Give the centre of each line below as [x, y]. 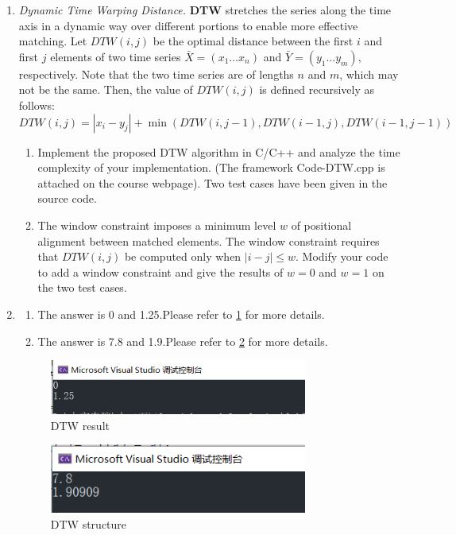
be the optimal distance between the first [253, 41]
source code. [67, 198]
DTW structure [89, 523]
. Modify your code [342, 256]
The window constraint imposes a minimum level [157, 225]
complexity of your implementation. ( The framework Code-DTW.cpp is [211, 167]
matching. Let [53, 41]
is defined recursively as [317, 89]
